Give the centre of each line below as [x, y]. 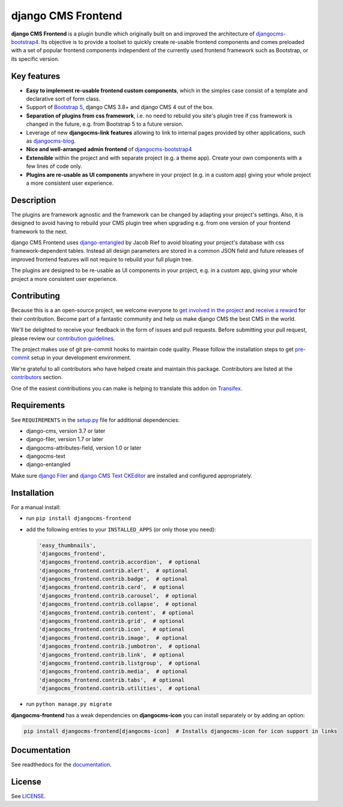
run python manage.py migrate [69, 704]
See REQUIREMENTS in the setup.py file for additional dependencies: [96, 420]
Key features [35, 76]
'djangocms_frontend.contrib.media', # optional [113, 672]
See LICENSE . [29, 796]
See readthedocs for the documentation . [62, 765]
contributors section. [37, 377]
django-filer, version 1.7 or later [65, 439]
